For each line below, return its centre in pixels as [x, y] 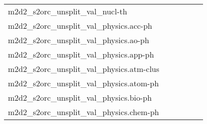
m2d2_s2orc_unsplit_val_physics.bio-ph [80, 97]
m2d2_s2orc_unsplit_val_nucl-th [68, 11]
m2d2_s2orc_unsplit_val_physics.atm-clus [84, 69]
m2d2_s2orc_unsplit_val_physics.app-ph [81, 54]
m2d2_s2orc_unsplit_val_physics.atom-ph [84, 83]
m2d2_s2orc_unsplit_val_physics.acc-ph [80, 26]
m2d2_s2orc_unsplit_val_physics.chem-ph [84, 112]
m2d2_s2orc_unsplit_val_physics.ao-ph [79, 40]
